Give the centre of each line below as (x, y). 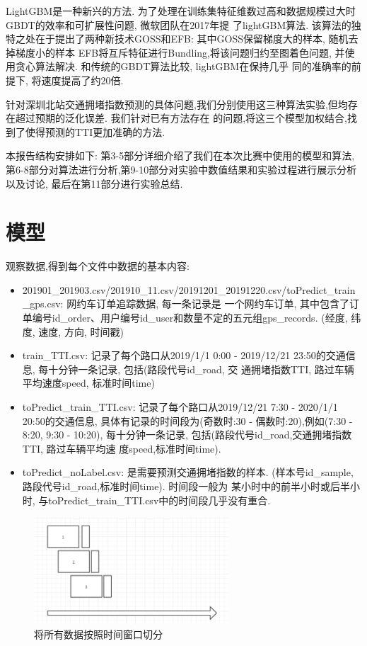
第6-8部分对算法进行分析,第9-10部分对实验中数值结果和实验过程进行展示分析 (181, 169)
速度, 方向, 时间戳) (81, 331)
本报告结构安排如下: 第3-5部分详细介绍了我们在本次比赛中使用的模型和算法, (180, 155)
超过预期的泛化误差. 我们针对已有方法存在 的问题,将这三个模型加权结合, (181, 118)
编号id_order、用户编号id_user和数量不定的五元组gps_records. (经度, (190, 318)
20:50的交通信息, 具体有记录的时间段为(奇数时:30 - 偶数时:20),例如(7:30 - (187, 420)
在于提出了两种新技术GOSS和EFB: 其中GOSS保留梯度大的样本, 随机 (192, 39)
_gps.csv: (43, 304)
